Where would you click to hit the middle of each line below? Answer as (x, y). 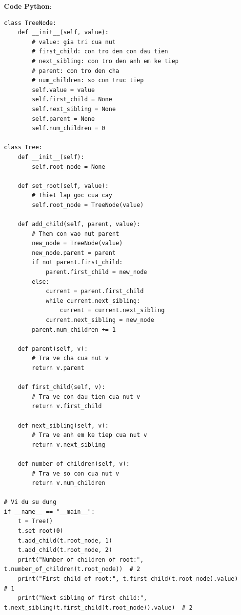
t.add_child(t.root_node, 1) (65, 540)
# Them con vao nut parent (76, 234)
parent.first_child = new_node (96, 272)
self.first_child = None (72, 100)
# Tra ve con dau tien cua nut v (86, 397)
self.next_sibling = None (74, 109)
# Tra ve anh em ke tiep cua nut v (90, 435)
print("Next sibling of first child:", (82, 598)
